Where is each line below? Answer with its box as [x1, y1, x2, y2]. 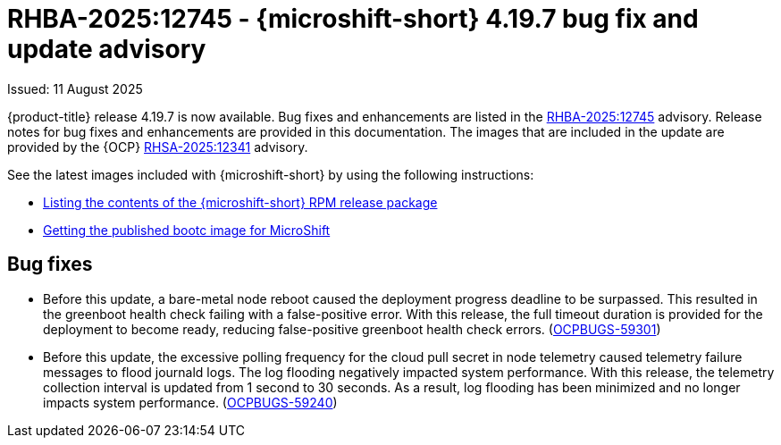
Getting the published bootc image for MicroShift [43, 222, 331, 238]
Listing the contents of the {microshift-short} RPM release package [43, 194, 438, 210]
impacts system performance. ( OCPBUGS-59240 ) [43, 394, 338, 410]
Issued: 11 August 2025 [7, 80, 143, 97]
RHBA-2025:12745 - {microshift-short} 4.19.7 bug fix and [7, 4, 699, 34]
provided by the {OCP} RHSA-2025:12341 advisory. [7, 139, 308, 155]
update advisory [7, 34, 206, 64]
